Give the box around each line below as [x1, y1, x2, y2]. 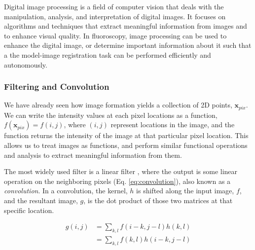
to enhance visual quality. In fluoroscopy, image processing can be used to [4, 30, 227, 40]
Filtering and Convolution [4, 80, 109, 93]
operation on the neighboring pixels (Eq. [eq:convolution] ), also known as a [4, 176, 231, 186]
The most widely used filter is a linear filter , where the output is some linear [4, 166, 238, 177]
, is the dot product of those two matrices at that [83, 195, 233, 205]
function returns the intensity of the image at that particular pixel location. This [4, 130, 249, 141]
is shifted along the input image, [136, 185, 234, 196]
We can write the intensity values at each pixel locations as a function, [4, 109, 218, 120]
